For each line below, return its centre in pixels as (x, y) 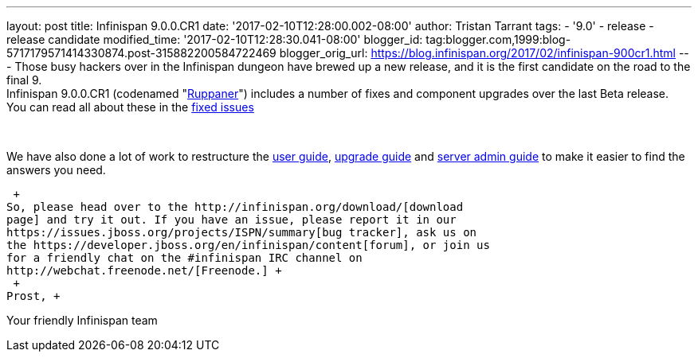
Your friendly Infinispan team (82, 320)
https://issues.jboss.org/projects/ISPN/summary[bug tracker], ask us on (242, 232)
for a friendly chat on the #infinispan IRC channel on (184, 258)
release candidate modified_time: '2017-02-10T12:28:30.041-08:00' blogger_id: (215, 39)
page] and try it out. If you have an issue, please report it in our (231, 220)
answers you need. (56, 170)
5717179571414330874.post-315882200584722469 (141, 53)
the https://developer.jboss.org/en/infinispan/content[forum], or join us (248, 245)
